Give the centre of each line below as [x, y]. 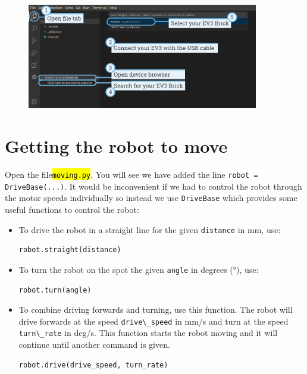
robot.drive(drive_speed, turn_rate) [93, 365]
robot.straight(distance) [70, 250]
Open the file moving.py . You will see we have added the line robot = [131, 175]
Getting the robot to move [116, 146]
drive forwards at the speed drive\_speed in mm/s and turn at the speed [153, 321]
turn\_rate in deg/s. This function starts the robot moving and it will [148, 333]
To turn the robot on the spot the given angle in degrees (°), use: [139, 269]
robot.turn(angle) [55, 290]
